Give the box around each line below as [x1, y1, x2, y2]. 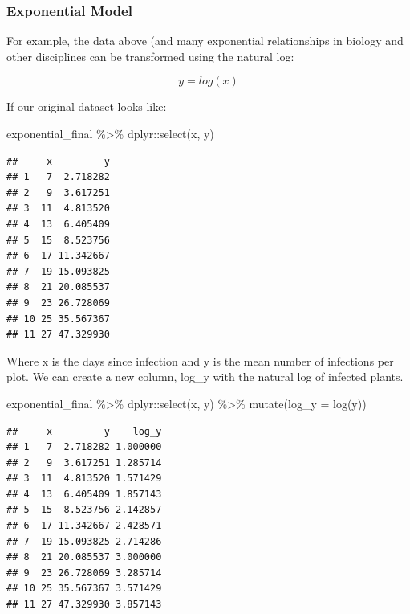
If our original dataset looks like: [6, 98, 167, 115]
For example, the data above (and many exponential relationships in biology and [6, 32, 404, 49]
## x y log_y [6, 425, 162, 437]
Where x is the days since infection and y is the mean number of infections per [6, 352, 394, 369]
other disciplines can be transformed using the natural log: [6, 47, 294, 64]
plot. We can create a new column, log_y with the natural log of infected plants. [6, 368, 404, 385]
